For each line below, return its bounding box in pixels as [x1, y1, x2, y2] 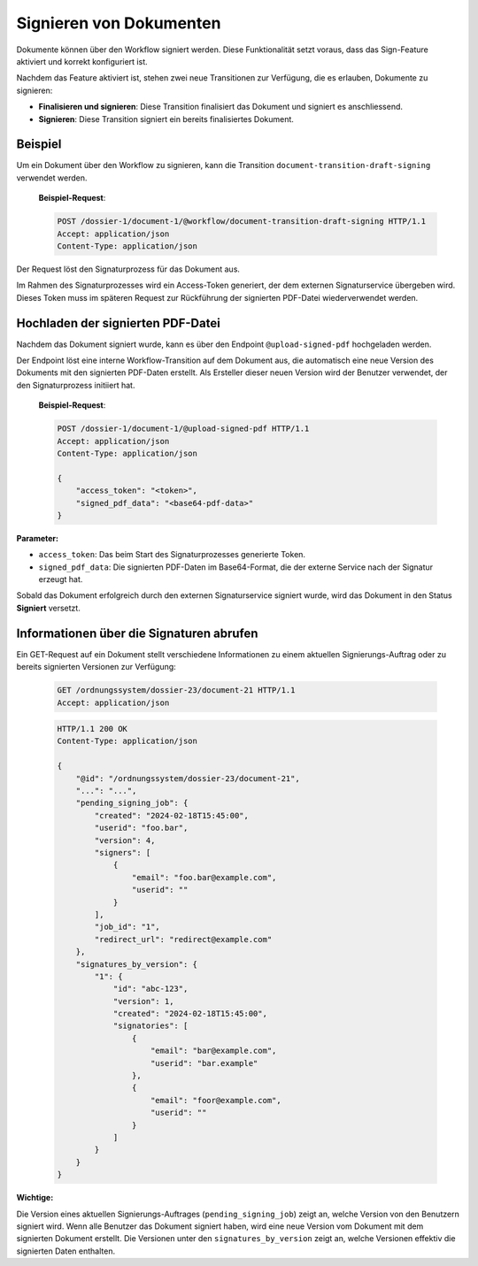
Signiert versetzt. [16, 602, 81, 613]
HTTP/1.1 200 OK [57, 724, 128, 734]
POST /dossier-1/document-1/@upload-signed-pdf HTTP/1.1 [57, 424, 310, 434]
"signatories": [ [112, 1021, 189, 1031]
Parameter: [16, 533, 59, 543]
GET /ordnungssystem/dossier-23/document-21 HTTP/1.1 [57, 686, 296, 695]
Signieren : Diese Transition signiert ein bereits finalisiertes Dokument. [38, 113, 294, 124]
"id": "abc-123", [112, 984, 189, 994]
